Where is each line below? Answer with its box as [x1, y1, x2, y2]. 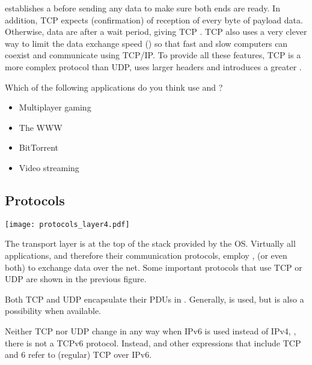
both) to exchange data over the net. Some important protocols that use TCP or [5, 261, 302, 273]
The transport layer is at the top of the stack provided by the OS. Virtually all [5, 237, 296, 250]
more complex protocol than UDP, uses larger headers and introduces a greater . [5, 60, 302, 73]
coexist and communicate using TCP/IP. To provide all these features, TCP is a [5, 49, 301, 61]
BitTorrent [19, 141, 59, 154]
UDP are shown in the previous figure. [5, 273, 147, 285]
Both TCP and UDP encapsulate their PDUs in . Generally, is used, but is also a [5, 292, 304, 305]
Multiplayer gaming [19, 101, 91, 113]
